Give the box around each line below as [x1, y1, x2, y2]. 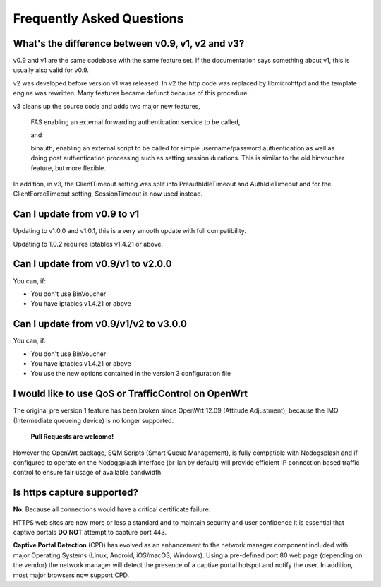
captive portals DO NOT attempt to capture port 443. [13, 528, 167, 536]
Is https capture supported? [13, 487, 139, 499]
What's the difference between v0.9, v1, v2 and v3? [13, 37, 245, 49]
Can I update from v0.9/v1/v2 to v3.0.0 [13, 318, 187, 330]
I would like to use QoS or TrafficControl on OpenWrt [13, 388, 248, 400]
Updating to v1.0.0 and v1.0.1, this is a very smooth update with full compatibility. [13, 227, 247, 235]
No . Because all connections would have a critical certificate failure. [13, 505, 211, 514]
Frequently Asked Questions [13, 11, 184, 26]
